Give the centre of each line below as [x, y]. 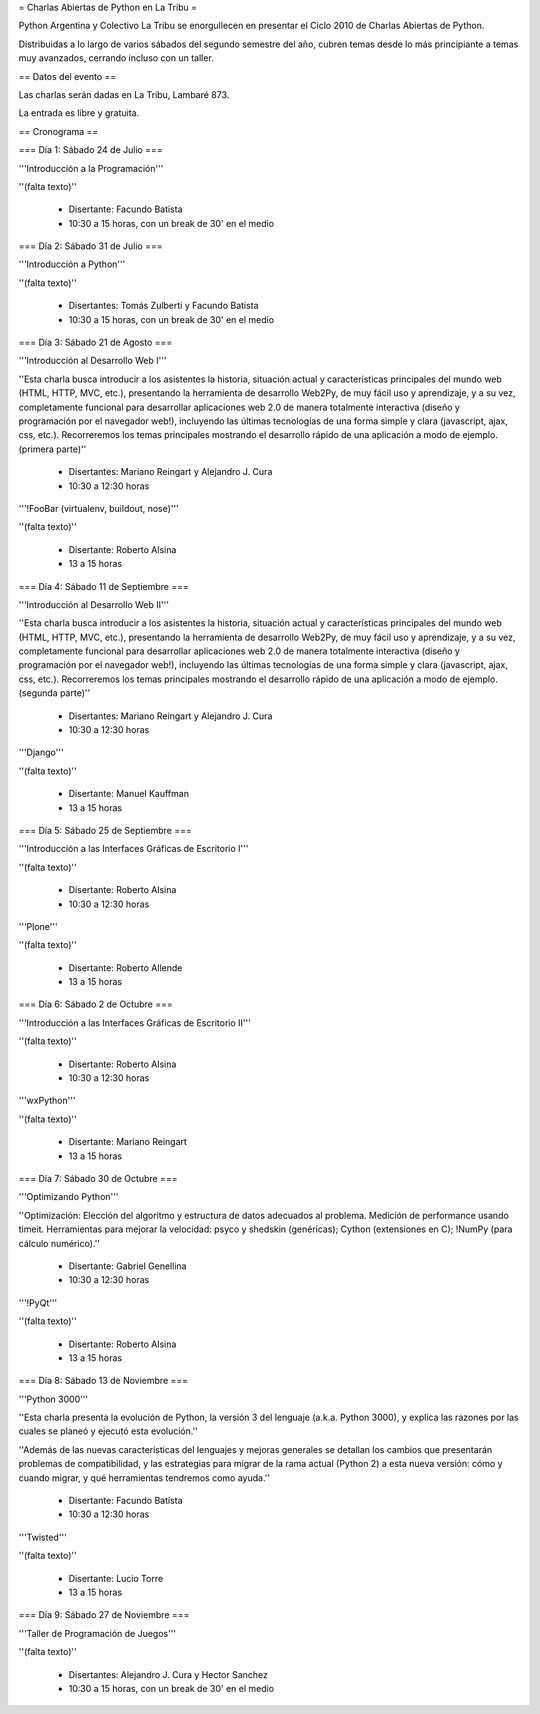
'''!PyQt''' [38, 1302]
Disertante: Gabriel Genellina [127, 1266]
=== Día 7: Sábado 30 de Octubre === [98, 1178]
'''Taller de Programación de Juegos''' [97, 1633]
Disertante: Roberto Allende [125, 967]
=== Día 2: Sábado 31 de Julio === [90, 246]
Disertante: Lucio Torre [116, 1578]
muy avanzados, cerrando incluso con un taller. [116, 58]
